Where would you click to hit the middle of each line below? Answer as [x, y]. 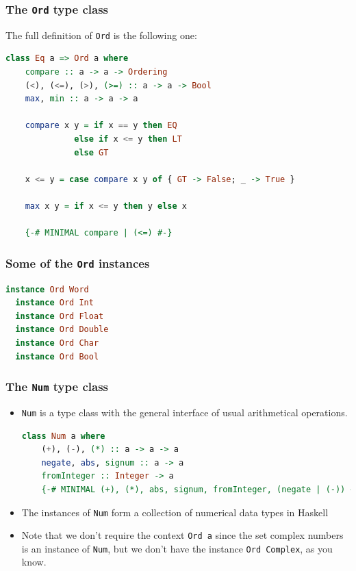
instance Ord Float [60, 316]
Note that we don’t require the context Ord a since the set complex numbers [182, 535]
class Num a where [63, 436]
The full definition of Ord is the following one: [101, 35]
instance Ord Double [62, 330]
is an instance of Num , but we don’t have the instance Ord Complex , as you [177, 548]
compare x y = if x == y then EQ [101, 126]
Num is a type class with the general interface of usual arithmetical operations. [185, 412]
